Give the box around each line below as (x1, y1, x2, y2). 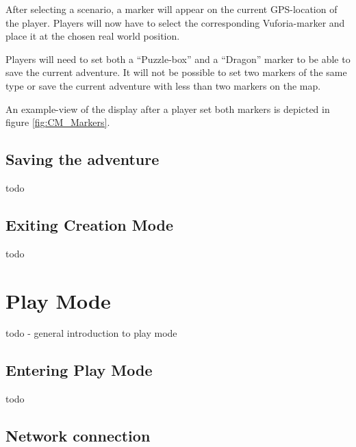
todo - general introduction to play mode (5, 326, 177, 340)
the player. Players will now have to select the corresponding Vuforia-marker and (5, 15, 345, 29)
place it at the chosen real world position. (5, 29, 180, 43)
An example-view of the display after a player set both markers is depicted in (5, 101, 330, 116)
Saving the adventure (5, 149, 160, 170)
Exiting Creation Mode (5, 214, 173, 235)
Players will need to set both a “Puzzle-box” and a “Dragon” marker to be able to (5, 51, 351, 66)
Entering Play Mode (5, 359, 153, 381)
